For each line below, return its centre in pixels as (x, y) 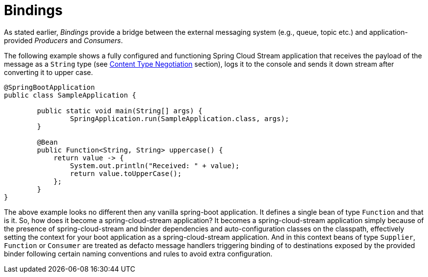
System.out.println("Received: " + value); (155, 165)
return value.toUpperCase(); (126, 173)
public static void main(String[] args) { (120, 111)
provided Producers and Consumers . (63, 40)
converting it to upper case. (49, 72)
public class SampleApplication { (70, 95)
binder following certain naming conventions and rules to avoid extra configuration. (138, 253)
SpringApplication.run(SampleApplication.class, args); (179, 118)
